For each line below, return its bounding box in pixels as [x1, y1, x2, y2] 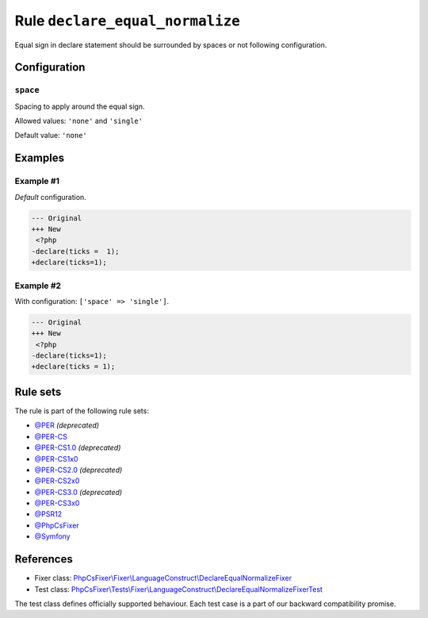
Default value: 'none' [14, 131, 87, 140]
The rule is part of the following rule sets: [14, 405, 150, 416]
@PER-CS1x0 [34, 454, 78, 463]
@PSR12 [34, 509, 63, 519]
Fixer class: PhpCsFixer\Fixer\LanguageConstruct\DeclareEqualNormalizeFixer [34, 574, 292, 583]
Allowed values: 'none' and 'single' [14, 116, 143, 126]
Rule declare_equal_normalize [14, 12, 241, 29]
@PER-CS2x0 [34, 476, 80, 486]
